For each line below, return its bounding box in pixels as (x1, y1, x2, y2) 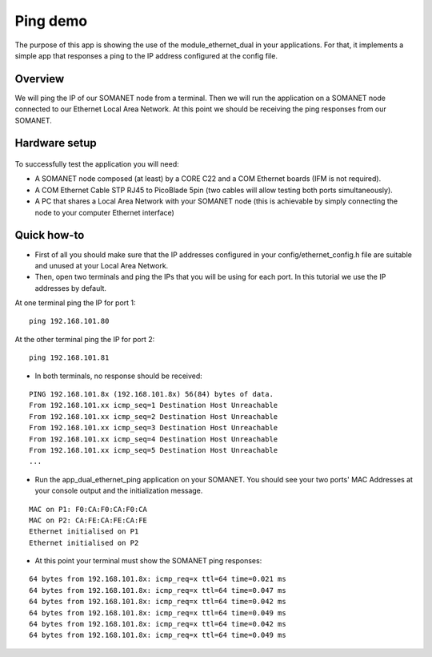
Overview (14, 72, 65, 86)
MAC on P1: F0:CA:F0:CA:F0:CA (29, 505, 148, 514)
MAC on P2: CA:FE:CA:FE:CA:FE (29, 515, 148, 525)
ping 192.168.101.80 (29, 316, 110, 326)
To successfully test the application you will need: (14, 159, 179, 169)
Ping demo (14, 12, 88, 30)
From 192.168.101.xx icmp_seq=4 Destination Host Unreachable (29, 434, 278, 444)
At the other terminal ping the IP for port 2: (14, 334, 155, 344)
